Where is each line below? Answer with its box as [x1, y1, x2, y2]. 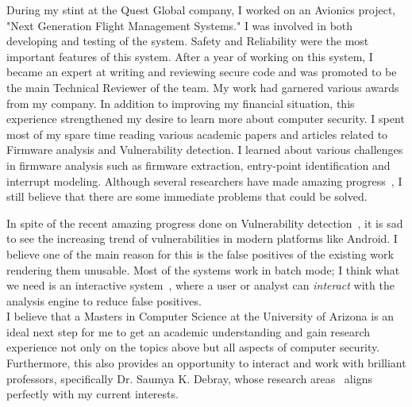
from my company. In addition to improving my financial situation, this [6, 94, 355, 111]
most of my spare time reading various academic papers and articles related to [6, 125, 388, 142]
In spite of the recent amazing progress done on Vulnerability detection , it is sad [6, 214, 403, 231]
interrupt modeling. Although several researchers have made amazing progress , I [6, 172, 402, 189]
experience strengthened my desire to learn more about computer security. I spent [6, 110, 405, 127]
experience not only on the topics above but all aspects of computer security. [6, 339, 380, 355]
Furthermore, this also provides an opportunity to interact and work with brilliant [6, 355, 406, 371]
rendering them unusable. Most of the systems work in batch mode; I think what [6, 261, 400, 278]
